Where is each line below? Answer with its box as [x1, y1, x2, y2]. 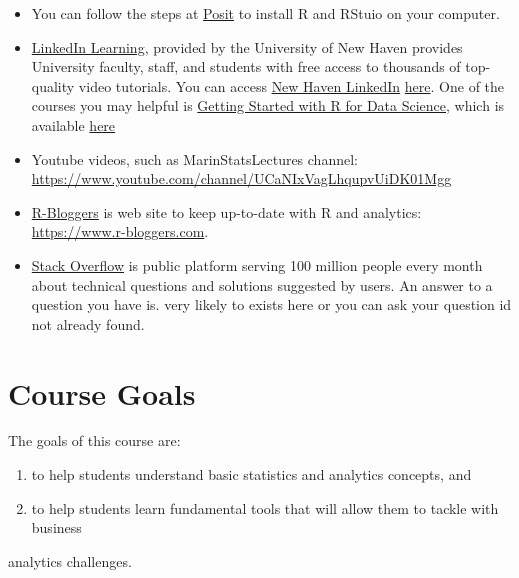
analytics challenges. [8, 550, 132, 571]
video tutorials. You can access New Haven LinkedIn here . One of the [78, 75, 505, 96]
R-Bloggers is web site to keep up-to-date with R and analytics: [31, 201, 422, 222]
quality [31, 75, 75, 96]
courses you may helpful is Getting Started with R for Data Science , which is [31, 95, 505, 116]
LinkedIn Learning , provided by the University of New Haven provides [31, 36, 463, 57]
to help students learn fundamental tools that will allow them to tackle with [31, 497, 499, 518]
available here [31, 114, 116, 135]
